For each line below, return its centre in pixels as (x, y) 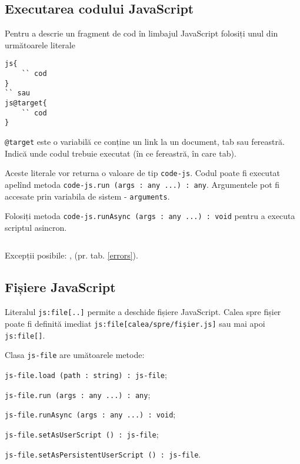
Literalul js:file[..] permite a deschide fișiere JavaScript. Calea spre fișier (143, 312)
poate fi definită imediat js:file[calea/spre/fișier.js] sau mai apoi (135, 323)
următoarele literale (40, 44)
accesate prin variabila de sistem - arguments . (87, 196)
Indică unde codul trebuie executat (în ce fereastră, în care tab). (121, 153)
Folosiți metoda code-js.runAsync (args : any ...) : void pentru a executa (150, 216)
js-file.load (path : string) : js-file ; (86, 374)
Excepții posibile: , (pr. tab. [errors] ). (71, 255)
